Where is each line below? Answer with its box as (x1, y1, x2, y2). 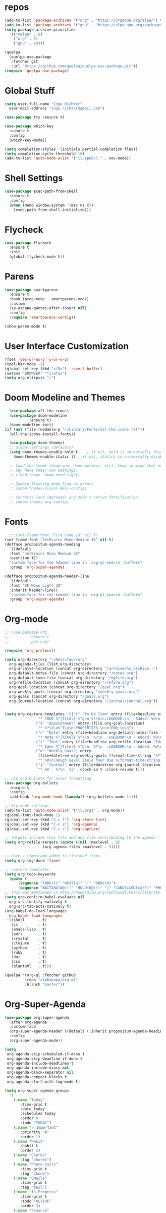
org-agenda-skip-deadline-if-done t (6, 1056, 83, 1061)
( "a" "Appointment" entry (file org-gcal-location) (36, 721, 145, 726)
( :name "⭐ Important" (13, 1125, 59, 1130)
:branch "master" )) (24, 982, 65, 987)
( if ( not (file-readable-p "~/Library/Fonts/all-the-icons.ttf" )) (4, 427, 145, 432)
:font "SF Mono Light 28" (9, 583, 63, 588)
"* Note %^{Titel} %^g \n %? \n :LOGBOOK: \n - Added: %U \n (38, 735, 163, 740)
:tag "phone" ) (20, 1171, 50, 1176)
